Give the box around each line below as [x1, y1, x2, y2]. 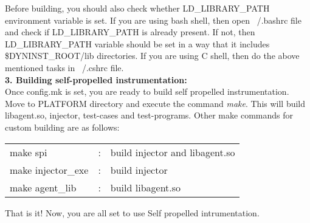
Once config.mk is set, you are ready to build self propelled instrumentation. [5, 85, 289, 98]
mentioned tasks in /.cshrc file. [5, 61, 124, 74]
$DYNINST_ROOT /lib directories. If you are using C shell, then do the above [5, 49, 300, 62]
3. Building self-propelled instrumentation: [5, 73, 187, 86]
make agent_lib [10, 180, 77, 194]
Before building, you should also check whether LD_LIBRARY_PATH [5, 2, 270, 14]
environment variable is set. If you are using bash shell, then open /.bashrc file [5, 13, 301, 26]
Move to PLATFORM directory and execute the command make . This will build [5, 97, 306, 109]
